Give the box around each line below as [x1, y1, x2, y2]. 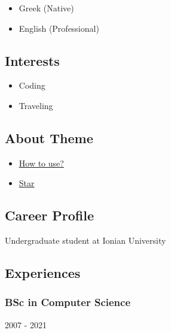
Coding [19, 79, 45, 92]
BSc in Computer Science [5, 295, 131, 310]
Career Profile [5, 206, 94, 225]
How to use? [19, 156, 64, 169]
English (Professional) [19, 22, 99, 34]
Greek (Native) [19, 2, 74, 14]
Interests [5, 51, 60, 69]
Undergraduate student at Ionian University [5, 234, 166, 247]
